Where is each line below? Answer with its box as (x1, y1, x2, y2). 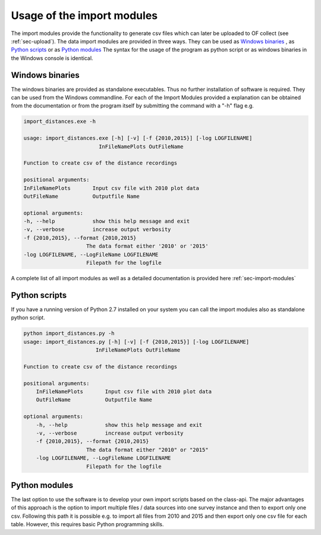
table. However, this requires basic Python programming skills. (11, 521, 164, 528)
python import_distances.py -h (23, 330, 115, 337)
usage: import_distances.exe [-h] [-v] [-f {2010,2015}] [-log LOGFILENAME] (23, 135, 253, 142)
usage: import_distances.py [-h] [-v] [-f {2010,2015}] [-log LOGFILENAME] (23, 338, 250, 345)
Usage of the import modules (11, 9, 158, 22)
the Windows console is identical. (11, 54, 93, 62)
